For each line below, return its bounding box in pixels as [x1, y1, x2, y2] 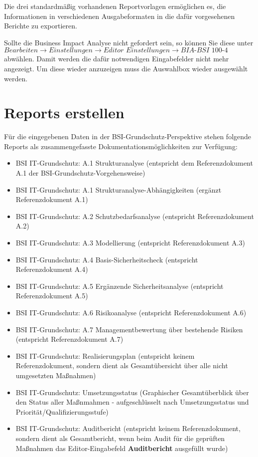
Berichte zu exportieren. [4, 20, 77, 31]
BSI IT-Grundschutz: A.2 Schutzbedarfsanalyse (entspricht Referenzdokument [15, 211, 254, 221]
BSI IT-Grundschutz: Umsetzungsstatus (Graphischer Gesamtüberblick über [15, 387, 249, 397]
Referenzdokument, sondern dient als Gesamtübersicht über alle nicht [15, 360, 228, 371]
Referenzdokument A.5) [15, 290, 88, 301]
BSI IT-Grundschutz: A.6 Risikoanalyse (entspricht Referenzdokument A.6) [15, 307, 247, 317]
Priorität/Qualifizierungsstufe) [15, 406, 109, 417]
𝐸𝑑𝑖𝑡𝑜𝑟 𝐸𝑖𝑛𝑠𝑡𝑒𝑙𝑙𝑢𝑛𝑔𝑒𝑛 [103, 47, 170, 54]
